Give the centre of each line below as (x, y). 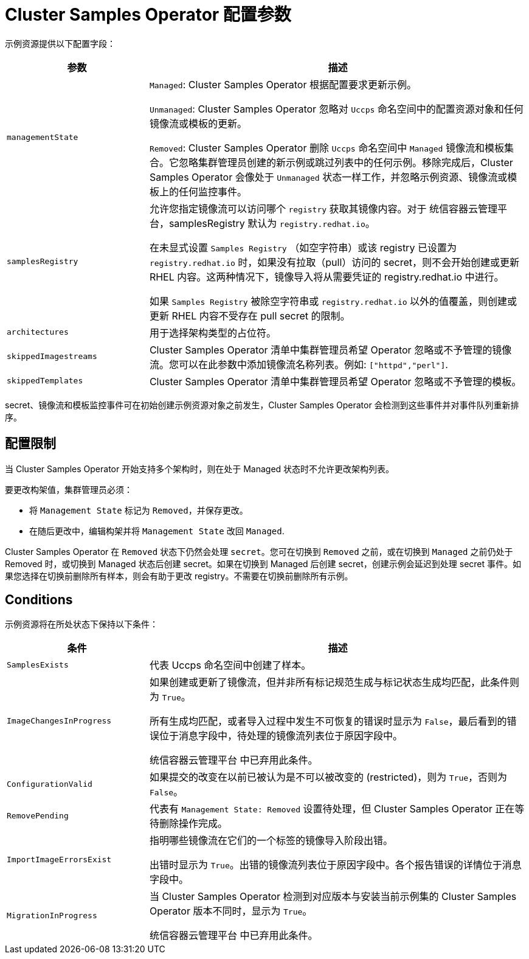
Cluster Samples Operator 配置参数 (148, 15)
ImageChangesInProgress (59, 720)
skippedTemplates (45, 381)
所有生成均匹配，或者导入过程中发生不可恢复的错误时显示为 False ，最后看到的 (328, 721)
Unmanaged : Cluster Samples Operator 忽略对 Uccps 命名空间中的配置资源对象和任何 (336, 109)
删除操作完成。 (193, 824)
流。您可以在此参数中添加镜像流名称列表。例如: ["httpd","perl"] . (299, 364)
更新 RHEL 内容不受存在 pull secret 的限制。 (250, 316)
